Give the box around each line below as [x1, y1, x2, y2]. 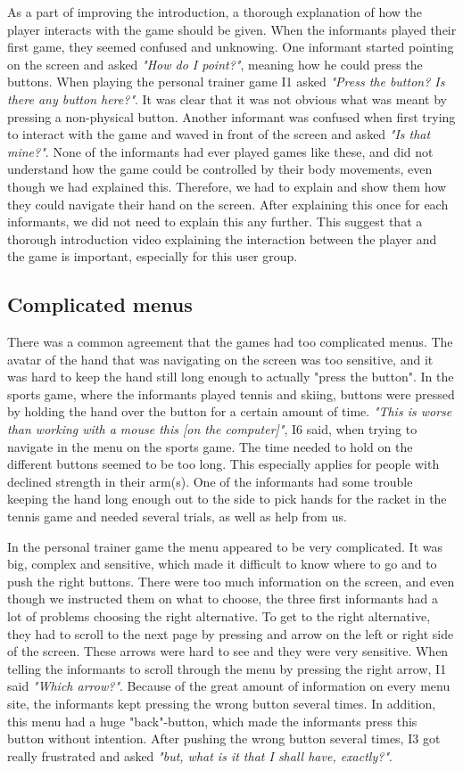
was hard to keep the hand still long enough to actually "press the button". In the [7, 367, 454, 386]
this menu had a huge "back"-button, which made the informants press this [7, 711, 418, 730]
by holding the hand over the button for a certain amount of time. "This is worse [7, 402, 452, 421]
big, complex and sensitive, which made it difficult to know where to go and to [7, 554, 437, 573]
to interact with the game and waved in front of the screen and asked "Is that [7, 125, 431, 144]
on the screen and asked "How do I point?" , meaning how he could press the [7, 54, 423, 73]
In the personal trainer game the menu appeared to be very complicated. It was [7, 537, 442, 555]
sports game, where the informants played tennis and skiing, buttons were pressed [7, 384, 455, 403]
